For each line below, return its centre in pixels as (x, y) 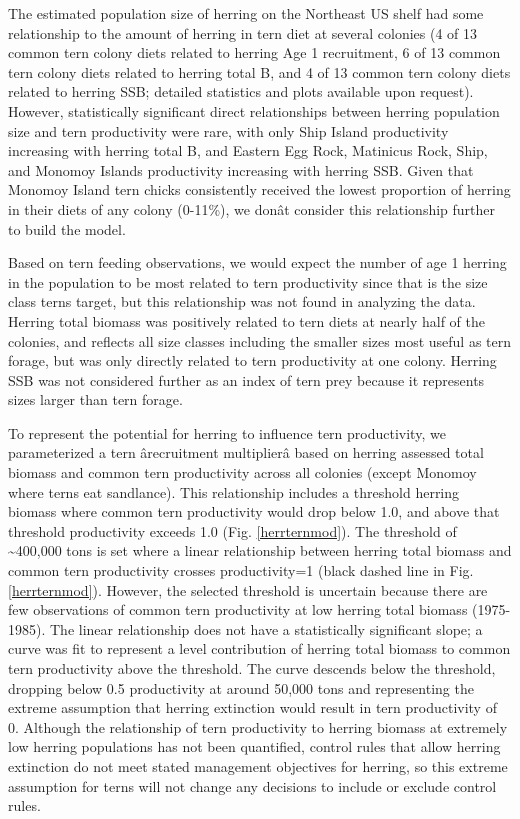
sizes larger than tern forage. (95, 399)
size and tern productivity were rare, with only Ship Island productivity (228, 130)
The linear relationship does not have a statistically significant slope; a (266, 628)
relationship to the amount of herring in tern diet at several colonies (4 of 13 (243, 32)
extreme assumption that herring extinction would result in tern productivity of (252, 707)
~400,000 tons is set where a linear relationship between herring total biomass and (260, 550)
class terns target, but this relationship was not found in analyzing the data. (242, 301)
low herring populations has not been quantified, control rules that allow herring (254, 746)
